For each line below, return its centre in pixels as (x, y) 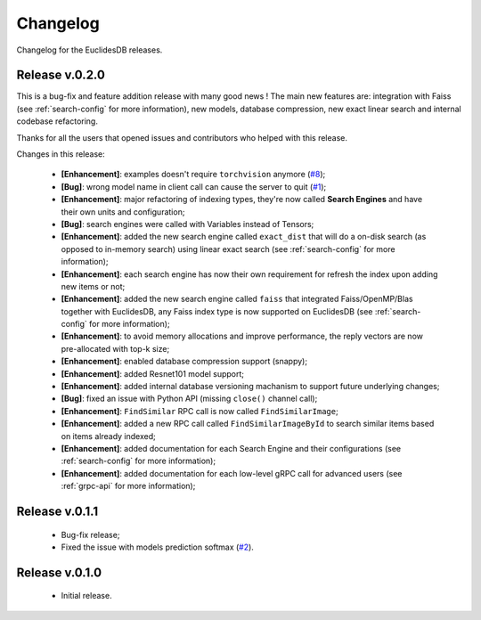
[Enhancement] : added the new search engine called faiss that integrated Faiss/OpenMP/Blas (237, 299)
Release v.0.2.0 (61, 75)
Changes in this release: (61, 154)
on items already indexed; (108, 436)
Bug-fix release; (90, 534)
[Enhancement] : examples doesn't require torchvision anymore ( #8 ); (193, 175)
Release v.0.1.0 (59, 572)
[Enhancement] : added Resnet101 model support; (153, 373)
